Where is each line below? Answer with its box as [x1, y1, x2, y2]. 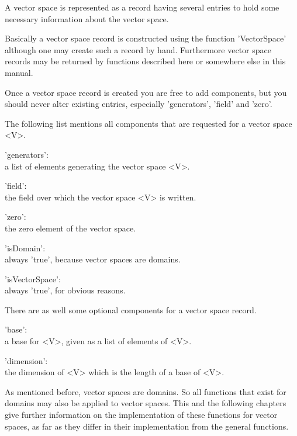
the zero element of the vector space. [5, 222, 136, 234]
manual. [5, 66, 33, 78]
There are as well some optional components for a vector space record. [5, 303, 257, 316]
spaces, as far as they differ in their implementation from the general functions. [5, 420, 289, 432]
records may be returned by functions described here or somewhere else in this [5, 55, 286, 67]
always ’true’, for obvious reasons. [5, 284, 126, 296]
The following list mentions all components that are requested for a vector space [5, 117, 292, 129]
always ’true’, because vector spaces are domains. [5, 253, 181, 265]
